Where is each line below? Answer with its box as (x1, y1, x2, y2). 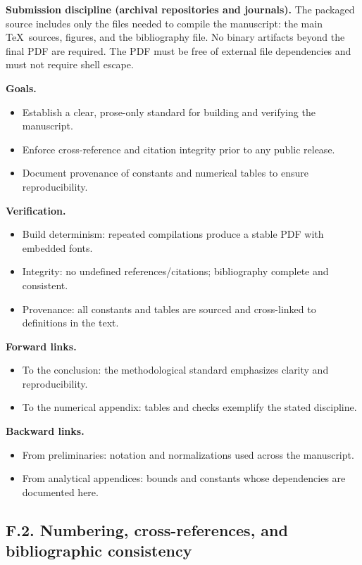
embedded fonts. (22, 240, 93, 255)
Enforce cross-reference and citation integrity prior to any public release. (22, 141, 335, 156)
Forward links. (6, 338, 77, 353)
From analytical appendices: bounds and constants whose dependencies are (22, 471, 346, 485)
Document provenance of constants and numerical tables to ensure (22, 165, 309, 180)
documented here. (22, 484, 99, 499)
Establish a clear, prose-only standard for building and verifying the (22, 104, 316, 119)
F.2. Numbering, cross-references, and (6, 519, 288, 540)
